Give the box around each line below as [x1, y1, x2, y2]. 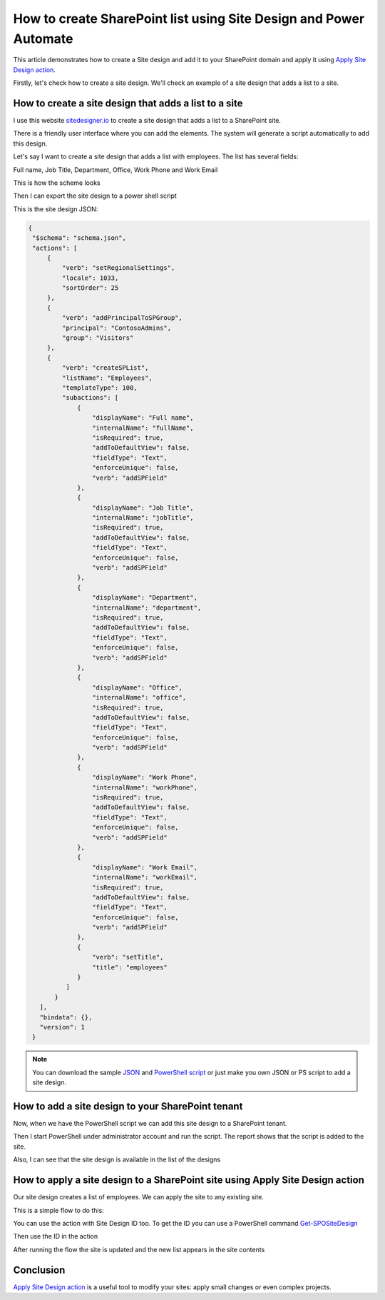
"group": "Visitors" [61, 334, 134, 342]
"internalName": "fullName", [91, 423, 194, 432]
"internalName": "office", [91, 693, 187, 702]
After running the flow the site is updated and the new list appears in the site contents [13, 1245, 265, 1254]
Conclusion [13, 1264, 66, 1276]
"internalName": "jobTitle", [91, 514, 194, 522]
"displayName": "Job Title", [91, 503, 194, 512]
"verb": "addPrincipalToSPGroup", [61, 314, 183, 322]
